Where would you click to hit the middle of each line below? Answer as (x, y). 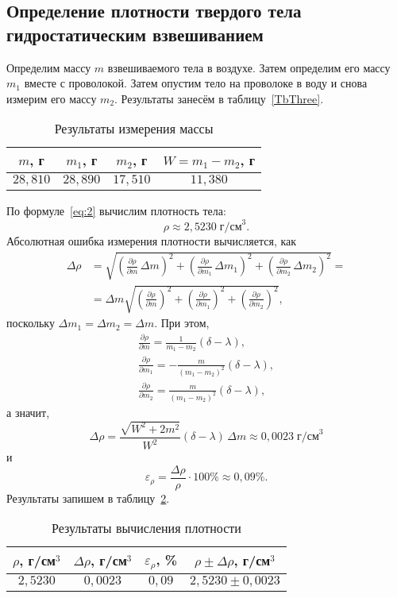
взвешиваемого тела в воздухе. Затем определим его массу (249, 67)
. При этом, (182, 323)
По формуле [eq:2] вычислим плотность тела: (116, 211)
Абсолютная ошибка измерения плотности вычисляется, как (152, 241)
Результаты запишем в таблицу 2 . (88, 498)
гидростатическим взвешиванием (135, 34)
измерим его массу (52, 98)
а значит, (28, 412)
